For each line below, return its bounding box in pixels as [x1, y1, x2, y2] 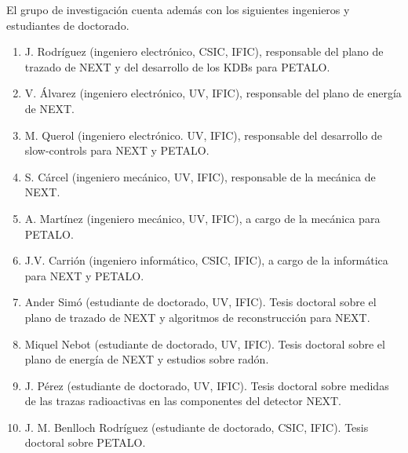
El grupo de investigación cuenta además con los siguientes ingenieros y [6, 2, 350, 17]
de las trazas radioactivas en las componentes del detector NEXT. [24, 393, 341, 409]
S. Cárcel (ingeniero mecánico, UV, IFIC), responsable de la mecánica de [24, 168, 376, 184]
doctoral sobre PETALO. [24, 434, 146, 451]
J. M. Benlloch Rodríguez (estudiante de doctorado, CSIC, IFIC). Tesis [24, 418, 369, 435]
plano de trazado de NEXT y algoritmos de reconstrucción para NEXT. [24, 309, 370, 325]
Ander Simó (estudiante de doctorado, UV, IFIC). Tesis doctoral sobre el [24, 294, 377, 310]
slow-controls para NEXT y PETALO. [24, 142, 209, 159]
